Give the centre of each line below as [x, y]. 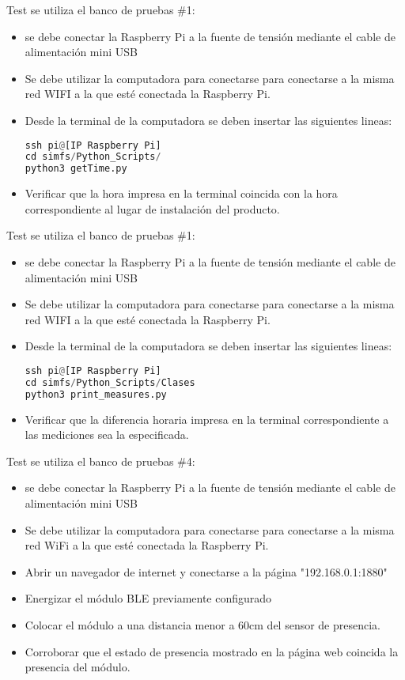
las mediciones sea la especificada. [107, 434]
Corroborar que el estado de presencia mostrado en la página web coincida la [212, 651]
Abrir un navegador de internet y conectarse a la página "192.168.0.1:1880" [206, 571]
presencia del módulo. [78, 667]
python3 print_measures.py [96, 394]
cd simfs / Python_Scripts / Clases [110, 382]
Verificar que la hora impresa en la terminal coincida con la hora [181, 193]
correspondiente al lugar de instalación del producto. [152, 208]
